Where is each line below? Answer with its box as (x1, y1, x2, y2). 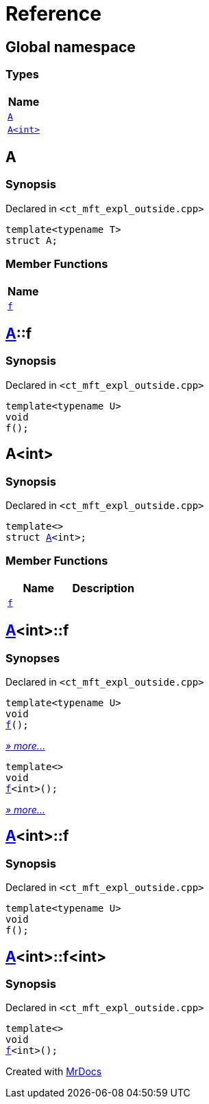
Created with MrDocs (5, 1066, 102, 1078)
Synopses (5, 651, 60, 665)
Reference (5, 2, 101, 25)
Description (72, 581, 134, 595)
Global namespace (5, 38, 136, 56)
